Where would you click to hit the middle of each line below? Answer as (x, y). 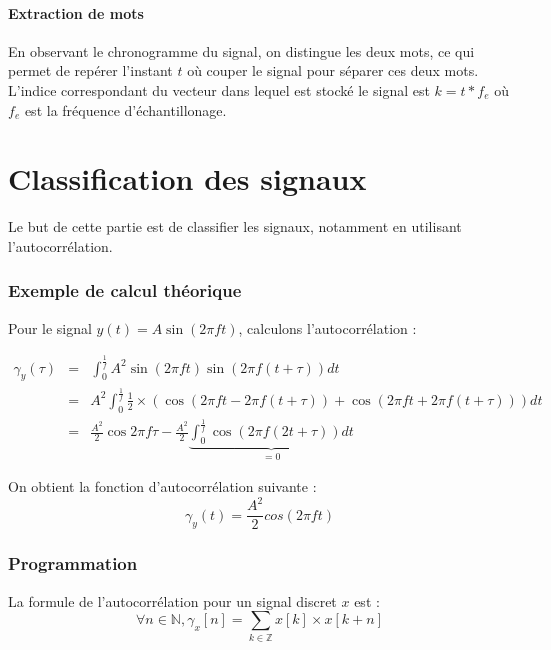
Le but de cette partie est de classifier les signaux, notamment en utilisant (235, 226)
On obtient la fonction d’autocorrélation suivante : (162, 486)
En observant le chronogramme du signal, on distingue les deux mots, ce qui (241, 50)
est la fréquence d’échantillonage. (125, 109)
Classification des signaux (187, 178)
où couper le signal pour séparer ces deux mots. (333, 70)
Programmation (73, 563)
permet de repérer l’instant (90, 70)
